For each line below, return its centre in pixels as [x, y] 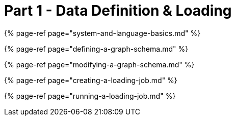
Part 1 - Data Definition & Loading [118, 11]
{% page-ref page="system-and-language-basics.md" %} [102, 33]
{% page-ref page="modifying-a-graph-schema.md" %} [99, 64]
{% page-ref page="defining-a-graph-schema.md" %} [96, 49]
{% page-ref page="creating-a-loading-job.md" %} [91, 80]
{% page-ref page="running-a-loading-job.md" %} [90, 96]
